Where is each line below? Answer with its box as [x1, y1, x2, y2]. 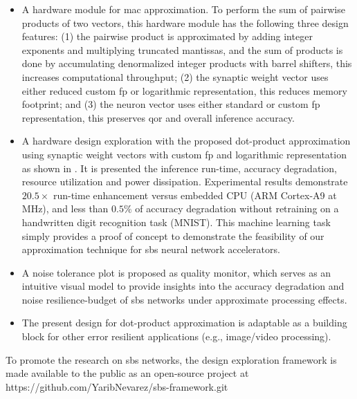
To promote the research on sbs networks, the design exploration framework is [6, 352, 337, 366]
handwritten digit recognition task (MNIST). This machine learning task [21, 214, 331, 229]
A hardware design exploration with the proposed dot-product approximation [21, 133, 351, 148]
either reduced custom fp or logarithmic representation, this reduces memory [21, 83, 347, 98]
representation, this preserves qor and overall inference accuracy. [21, 110, 295, 124]
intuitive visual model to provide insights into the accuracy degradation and [21, 279, 345, 293]
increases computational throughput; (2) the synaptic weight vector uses [21, 69, 329, 84]
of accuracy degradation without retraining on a [135, 201, 339, 216]
